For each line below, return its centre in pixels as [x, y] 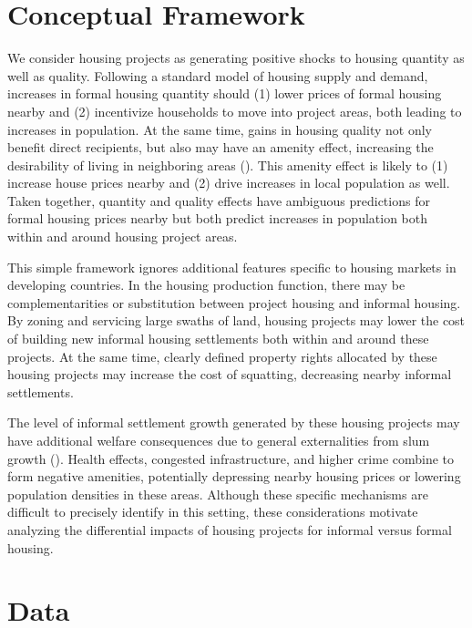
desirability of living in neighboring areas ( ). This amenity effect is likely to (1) [228, 165]
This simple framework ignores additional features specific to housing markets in [232, 267]
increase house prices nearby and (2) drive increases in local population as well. [229, 183]
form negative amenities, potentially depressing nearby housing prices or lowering [234, 476]
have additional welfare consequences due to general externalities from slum [219, 440]
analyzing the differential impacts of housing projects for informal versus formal [230, 529]
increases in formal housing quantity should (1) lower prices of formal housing [225, 93]
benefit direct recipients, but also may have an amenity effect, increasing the [221, 147]
